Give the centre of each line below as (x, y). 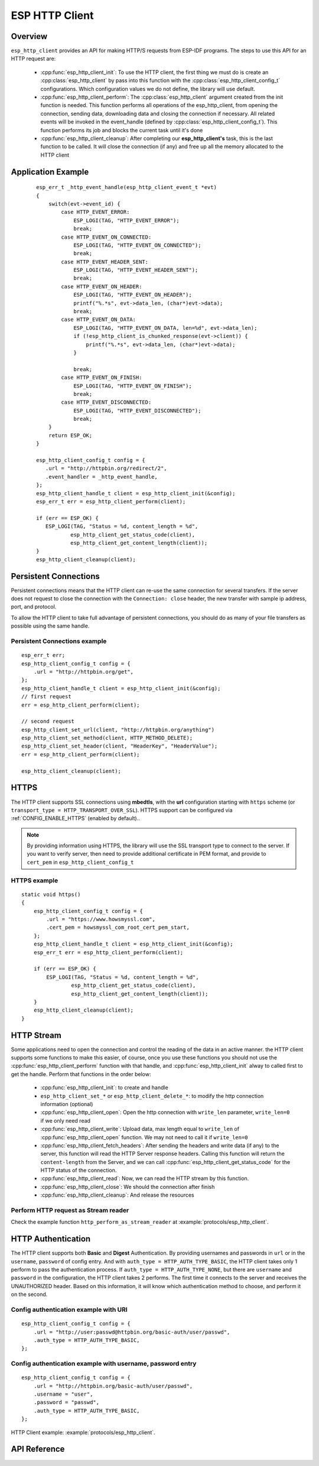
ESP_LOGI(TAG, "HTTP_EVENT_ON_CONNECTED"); (137, 245)
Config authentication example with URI (69, 1310)
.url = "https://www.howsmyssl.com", (101, 919)
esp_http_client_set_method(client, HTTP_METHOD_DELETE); (107, 738)
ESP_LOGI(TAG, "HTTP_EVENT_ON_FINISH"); (133, 386)
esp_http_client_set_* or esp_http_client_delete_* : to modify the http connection (152, 1096)
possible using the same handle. (50, 626)
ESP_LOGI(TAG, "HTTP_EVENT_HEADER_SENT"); (136, 270)
